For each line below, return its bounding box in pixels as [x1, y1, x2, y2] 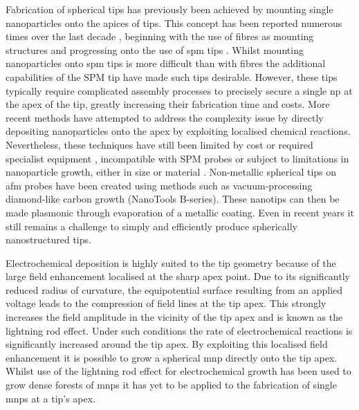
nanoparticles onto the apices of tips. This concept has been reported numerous [6, 15, 342, 30]
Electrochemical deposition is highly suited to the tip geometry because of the [6, 255, 336, 270]
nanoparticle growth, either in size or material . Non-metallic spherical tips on [6, 165, 337, 179]
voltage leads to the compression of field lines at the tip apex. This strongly [6, 296, 326, 310]
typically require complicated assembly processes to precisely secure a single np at [6, 83, 353, 97]
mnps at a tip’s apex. [6, 391, 96, 405]
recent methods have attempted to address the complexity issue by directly [6, 110, 324, 124]
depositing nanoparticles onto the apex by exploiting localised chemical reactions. [6, 124, 351, 138]
